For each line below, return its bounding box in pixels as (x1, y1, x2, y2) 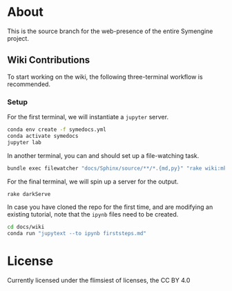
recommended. (7, 80, 50, 88)
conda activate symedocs (7, 132, 79, 139)
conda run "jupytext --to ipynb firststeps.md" (7, 230, 147, 237)
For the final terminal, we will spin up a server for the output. (7, 177, 179, 185)
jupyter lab (7, 139, 41, 145)
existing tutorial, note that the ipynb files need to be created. (7, 210, 179, 219)
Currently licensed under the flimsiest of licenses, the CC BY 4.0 (7, 277, 191, 285)
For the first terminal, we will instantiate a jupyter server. (7, 113, 169, 121)
